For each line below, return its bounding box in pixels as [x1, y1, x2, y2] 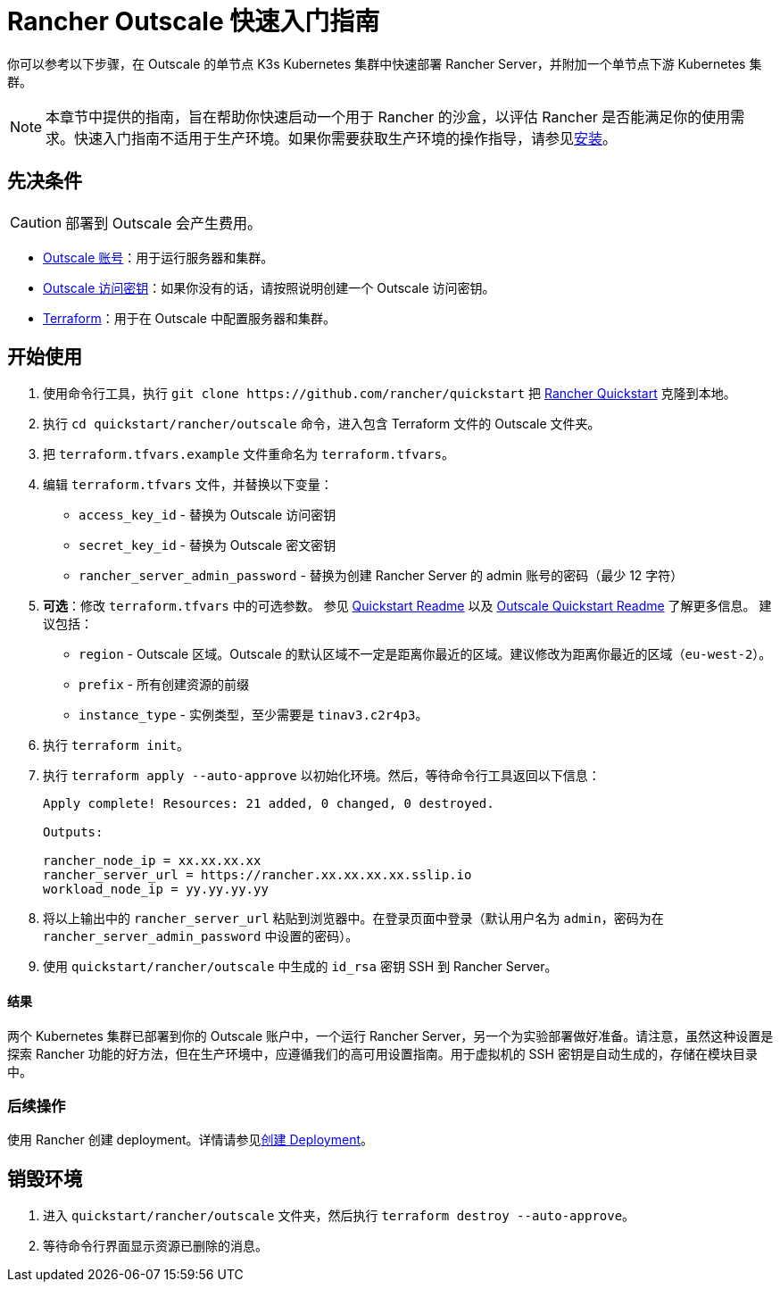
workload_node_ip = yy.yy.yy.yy [43, 882, 269, 897]
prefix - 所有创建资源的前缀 [79, 677, 249, 693]
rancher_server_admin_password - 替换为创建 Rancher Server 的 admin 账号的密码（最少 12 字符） [79, 568, 684, 584]
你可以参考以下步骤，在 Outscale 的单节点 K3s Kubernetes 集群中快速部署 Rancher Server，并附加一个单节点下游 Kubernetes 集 [7, 55, 762, 71]
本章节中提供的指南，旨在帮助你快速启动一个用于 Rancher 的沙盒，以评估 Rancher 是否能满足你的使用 [46, 107, 731, 126]
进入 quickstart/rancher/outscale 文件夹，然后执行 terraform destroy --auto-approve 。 [43, 1208, 635, 1224]
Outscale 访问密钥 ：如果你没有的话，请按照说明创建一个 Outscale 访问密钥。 [43, 279, 495, 295]
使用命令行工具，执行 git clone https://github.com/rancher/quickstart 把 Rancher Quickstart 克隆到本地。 [43, 386, 736, 402]
